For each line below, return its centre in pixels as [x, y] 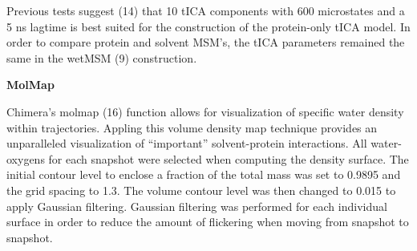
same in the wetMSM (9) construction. [102, 57]
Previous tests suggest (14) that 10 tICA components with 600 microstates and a [206, 10]
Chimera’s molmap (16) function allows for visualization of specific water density [205, 111]
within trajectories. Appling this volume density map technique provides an [192, 127]
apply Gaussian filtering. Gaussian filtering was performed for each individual [197, 206]
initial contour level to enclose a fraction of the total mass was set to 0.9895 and [204, 174]
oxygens [26, 158]
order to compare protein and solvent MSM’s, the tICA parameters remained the [206, 42]
